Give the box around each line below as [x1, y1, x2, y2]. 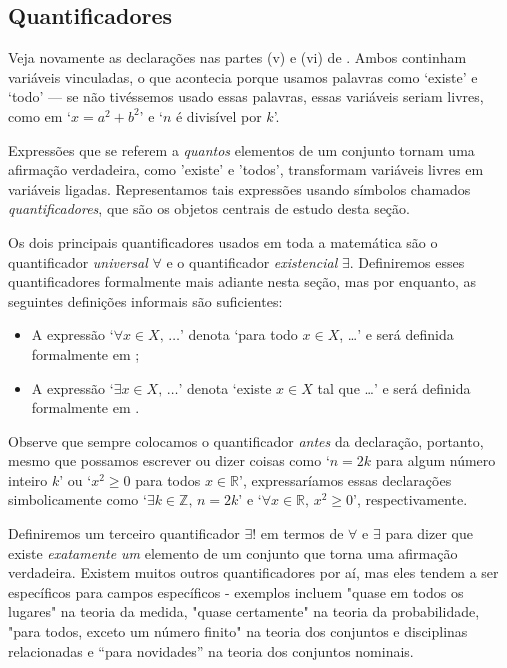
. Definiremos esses [349, 251, 465, 272]
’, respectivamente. [352, 489, 468, 510]
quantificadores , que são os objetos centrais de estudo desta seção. [8, 198, 410, 219]
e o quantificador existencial [166, 251, 338, 272]
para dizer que [385, 523, 473, 544]
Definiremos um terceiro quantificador [8, 523, 240, 544]
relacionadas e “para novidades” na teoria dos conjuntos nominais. [8, 640, 414, 661]
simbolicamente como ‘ [8, 489, 147, 510]
